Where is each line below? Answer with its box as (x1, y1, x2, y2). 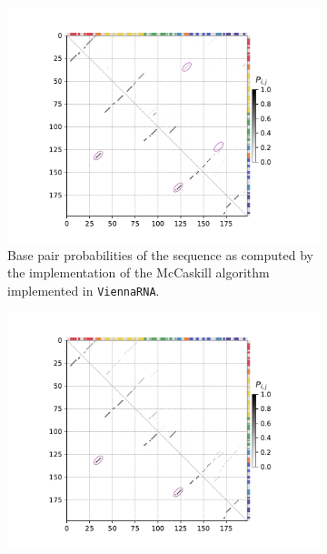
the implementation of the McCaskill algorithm (7, 263, 270, 282)
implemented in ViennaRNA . (7, 280, 160, 299)
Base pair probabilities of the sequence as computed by (7, 245, 313, 264)
